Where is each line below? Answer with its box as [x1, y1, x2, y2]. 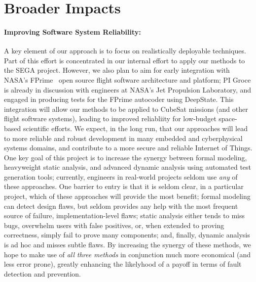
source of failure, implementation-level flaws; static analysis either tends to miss [4, 210, 245, 221]
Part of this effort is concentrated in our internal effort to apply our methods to [4, 55, 245, 65]
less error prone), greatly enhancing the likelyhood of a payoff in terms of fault [4, 259, 242, 269]
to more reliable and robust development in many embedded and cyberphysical [4, 133, 243, 143]
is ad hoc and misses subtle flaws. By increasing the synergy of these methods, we [4, 239, 251, 250]
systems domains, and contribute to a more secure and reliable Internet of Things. [4, 142, 253, 153]
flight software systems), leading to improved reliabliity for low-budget [4, 113, 217, 124]
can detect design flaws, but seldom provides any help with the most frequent [4, 200, 238, 211]
